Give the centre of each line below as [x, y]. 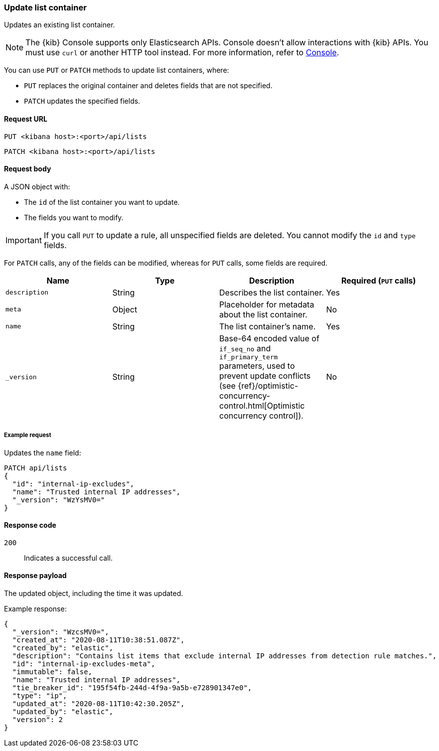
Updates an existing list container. [60, 25]
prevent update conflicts [265, 375]
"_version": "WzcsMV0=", [61, 632]
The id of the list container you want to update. [102, 202]
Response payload [35, 576]
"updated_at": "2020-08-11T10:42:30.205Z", [98, 704]
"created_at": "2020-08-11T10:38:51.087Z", [98, 640]
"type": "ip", [40, 696]
